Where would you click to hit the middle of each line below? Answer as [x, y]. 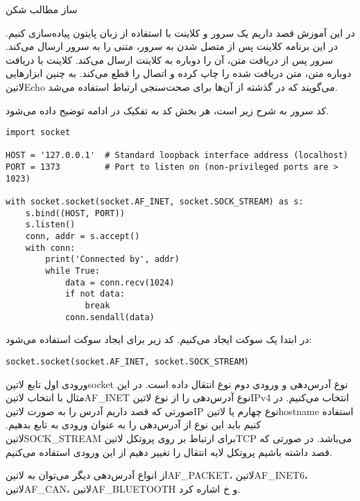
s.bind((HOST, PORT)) [75, 213]
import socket [38, 133]
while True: [73, 271]
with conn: [50, 248]
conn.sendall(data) [110, 317]
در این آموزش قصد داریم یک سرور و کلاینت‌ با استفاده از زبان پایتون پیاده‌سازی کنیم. [180, 32]
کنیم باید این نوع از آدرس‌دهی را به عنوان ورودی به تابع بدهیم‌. [134, 424]
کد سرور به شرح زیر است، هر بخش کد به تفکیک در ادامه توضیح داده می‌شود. [168, 110]
